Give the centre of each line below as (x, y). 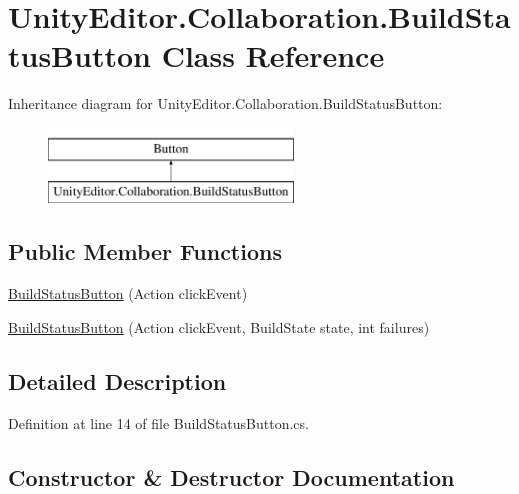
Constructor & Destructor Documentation (231, 476)
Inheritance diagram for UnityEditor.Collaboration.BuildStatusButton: (225, 103)
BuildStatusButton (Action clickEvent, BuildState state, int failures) (219, 326)
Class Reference (273, 55)
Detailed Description (117, 380)
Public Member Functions (145, 251)
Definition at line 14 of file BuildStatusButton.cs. (158, 422)
